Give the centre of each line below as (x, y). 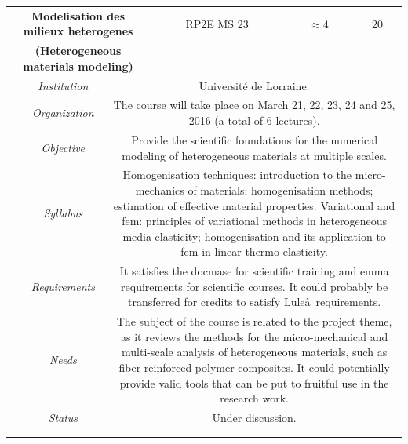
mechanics (160, 189)
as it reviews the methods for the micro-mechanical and (255, 336)
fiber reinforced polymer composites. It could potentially (254, 367)
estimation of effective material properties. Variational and (254, 205)
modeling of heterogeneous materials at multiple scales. (254, 155)
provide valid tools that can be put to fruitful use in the (254, 382)
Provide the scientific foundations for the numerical (255, 139)
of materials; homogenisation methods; (280, 189)
